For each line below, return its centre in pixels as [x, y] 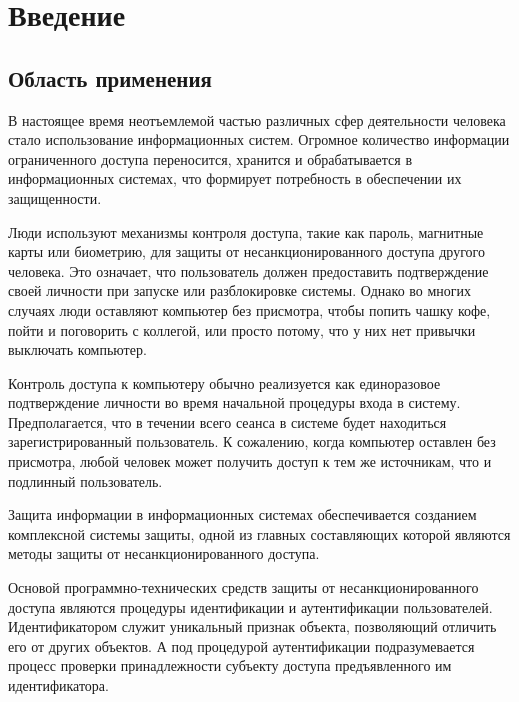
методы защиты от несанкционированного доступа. [164, 553]
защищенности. [55, 197]
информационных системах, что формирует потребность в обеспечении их [235, 178]
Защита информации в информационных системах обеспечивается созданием [242, 514]
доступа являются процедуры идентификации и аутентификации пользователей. [250, 606]
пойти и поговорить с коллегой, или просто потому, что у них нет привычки [242, 329]
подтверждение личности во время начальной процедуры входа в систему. [234, 402]
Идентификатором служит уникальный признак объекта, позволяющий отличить [252, 626]
